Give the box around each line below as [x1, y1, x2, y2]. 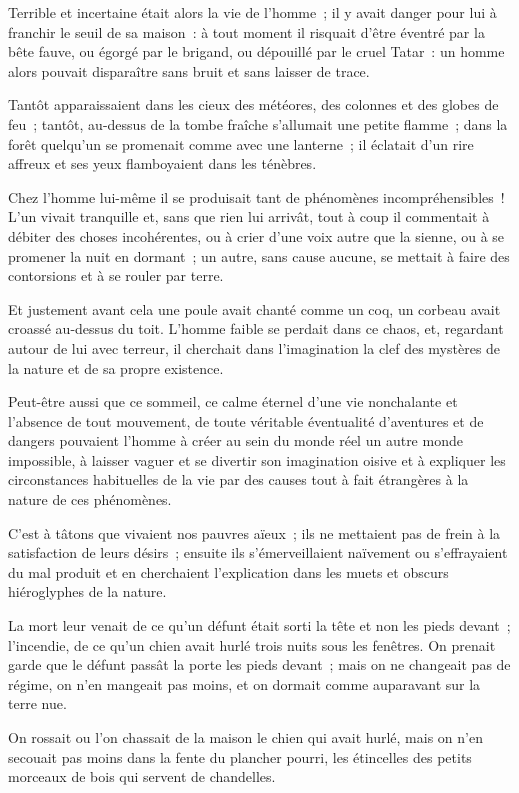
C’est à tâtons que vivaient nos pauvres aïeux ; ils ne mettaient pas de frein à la [8, 522, 501, 543]
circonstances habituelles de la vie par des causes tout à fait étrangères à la [8, 469, 469, 490]
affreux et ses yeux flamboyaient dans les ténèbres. [8, 153, 317, 174]
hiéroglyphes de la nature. [8, 581, 167, 602]
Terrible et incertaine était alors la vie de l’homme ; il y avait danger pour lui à [8, 2, 497, 22]
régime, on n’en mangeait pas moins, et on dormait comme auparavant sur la [8, 673, 481, 694]
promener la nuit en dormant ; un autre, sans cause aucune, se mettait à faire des [8, 245, 510, 266]
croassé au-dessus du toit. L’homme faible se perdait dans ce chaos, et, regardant [8, 318, 504, 339]
